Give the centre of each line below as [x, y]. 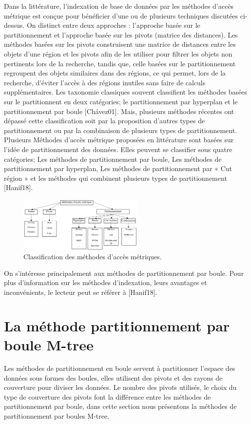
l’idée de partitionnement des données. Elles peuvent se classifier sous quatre [118, 149]
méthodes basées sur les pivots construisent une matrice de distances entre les [120, 44]
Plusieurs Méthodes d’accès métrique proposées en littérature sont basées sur [119, 140]
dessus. [14, 25]
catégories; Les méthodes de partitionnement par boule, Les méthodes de [113, 159]
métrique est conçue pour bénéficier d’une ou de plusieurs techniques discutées [121, 15]
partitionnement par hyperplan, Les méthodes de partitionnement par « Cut [118, 168]
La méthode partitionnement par [117, 325]
